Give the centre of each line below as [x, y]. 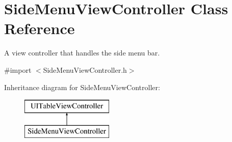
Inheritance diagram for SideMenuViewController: [82, 87]
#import [18, 69]
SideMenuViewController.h [85, 69]
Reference [40, 28]
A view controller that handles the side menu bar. [82, 53]
